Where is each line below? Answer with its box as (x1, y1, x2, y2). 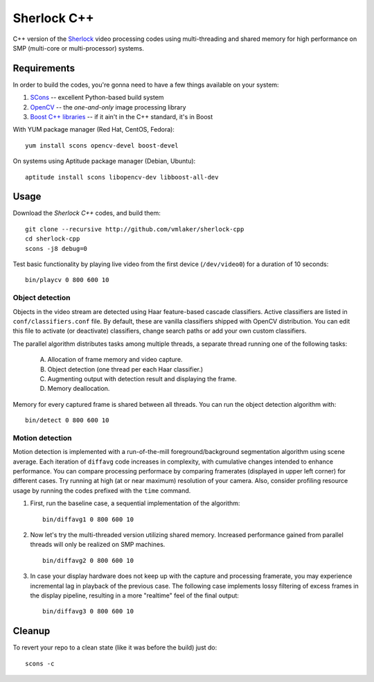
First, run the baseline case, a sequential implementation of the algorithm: (30, 499, 240, 507)
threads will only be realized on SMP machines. (30, 541, 166, 549)
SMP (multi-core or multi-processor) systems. (12, 44, 145, 52)
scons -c (25, 659, 55, 667)
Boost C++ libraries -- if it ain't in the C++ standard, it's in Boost (30, 113, 213, 121)
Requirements (12, 62, 75, 74)
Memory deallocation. (47, 385, 110, 393)
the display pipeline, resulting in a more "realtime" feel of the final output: (30, 591, 239, 600)
